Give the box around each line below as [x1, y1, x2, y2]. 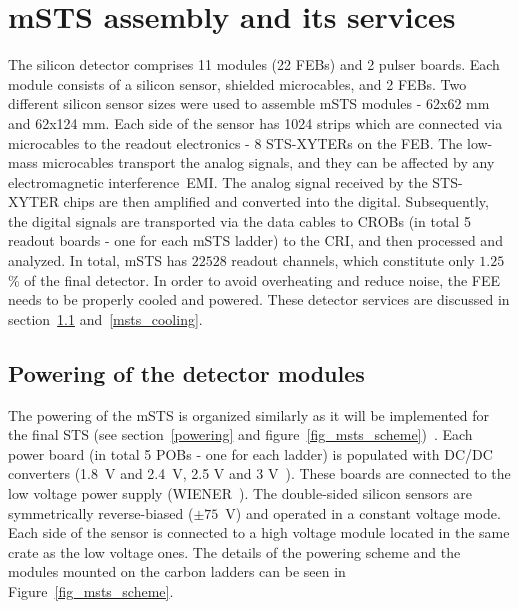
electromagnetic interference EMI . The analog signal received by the [8, 171, 428, 192]
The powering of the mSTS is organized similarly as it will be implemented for [8, 404, 490, 425]
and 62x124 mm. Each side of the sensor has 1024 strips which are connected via [8, 112, 503, 133]
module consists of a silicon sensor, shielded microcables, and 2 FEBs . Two [8, 73, 467, 94]
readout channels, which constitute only [231, 250, 475, 271]
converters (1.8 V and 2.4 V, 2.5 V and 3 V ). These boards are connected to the [8, 463, 511, 484]
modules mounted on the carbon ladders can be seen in [8, 561, 346, 582]
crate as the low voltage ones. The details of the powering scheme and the [8, 541, 461, 562]
